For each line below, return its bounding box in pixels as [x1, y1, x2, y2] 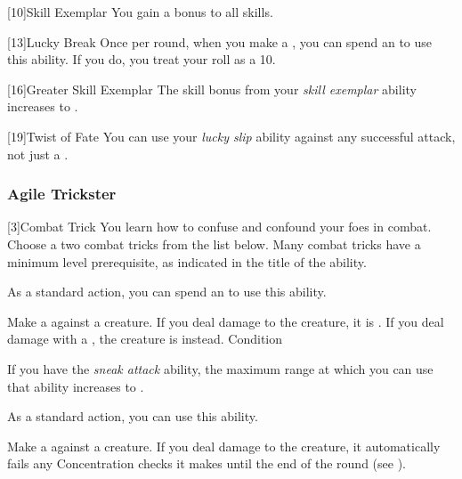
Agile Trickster [7, 183, 117, 205]
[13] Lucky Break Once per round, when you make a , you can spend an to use [7, 32, 433, 51]
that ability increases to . [7, 377, 144, 395]
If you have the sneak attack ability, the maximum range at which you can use [7, 359, 434, 378]
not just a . [7, 144, 69, 163]
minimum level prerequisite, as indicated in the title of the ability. [7, 252, 367, 271]
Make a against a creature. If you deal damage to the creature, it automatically [7, 436, 441, 455]
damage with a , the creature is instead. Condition [7, 329, 283, 348]
